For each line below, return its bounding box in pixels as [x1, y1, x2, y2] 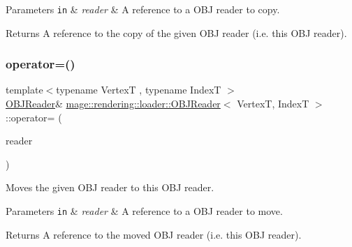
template [6, 82, 43, 97]
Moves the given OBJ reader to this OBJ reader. [6, 180, 214, 195]
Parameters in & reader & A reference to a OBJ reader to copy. [6, 2, 280, 16]
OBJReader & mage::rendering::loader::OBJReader [6, 96, 221, 111]
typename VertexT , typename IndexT [56, 82, 221, 97]
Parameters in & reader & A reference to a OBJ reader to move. [6, 204, 283, 218]
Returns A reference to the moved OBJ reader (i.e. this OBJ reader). [6, 227, 302, 241]
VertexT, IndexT [237, 96, 309, 111]
